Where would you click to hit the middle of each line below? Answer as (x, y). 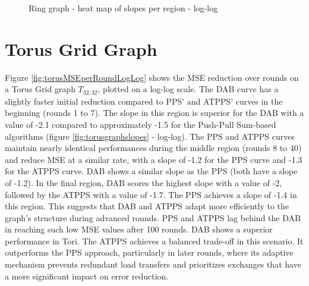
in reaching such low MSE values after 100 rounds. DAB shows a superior (139, 229)
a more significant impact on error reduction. (87, 276)
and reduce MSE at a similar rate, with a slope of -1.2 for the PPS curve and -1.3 (154, 159)
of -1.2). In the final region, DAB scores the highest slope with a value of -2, (144, 182)
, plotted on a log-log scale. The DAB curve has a (188, 89)
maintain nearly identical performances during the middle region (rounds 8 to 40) (153, 148)
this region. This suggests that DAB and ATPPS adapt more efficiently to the (147, 206)
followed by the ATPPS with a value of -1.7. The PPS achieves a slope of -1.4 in (151, 194)
